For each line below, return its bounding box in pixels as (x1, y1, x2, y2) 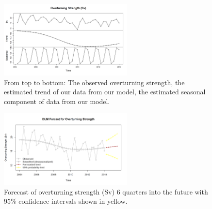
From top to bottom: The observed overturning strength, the (4, 77, 185, 87)
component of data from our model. (4, 96, 110, 106)
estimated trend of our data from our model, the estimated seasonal (4, 87, 206, 97)
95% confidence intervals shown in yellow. (4, 196, 128, 206)
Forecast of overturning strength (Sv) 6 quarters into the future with (4, 186, 208, 196)
